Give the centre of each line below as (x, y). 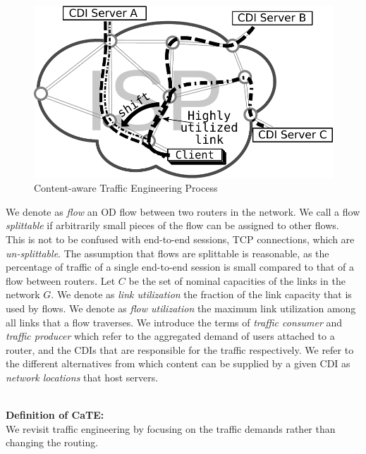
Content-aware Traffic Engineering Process (126, 188)
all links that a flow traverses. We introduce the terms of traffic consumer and (174, 322)
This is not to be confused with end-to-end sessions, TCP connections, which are (180, 239)
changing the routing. (52, 442)
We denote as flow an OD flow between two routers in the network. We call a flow (183, 211)
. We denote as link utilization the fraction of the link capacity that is (201, 294)
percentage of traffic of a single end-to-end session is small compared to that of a (180, 267)
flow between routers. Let (61, 280)
